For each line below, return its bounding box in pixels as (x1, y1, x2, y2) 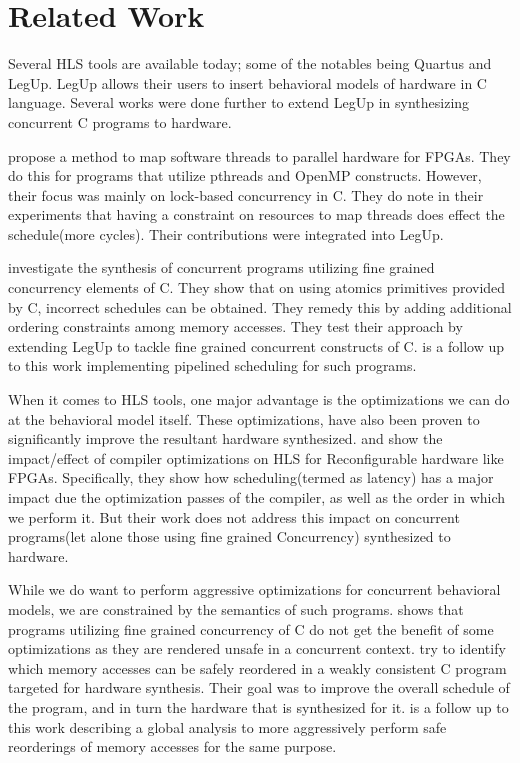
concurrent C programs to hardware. (8, 111, 232, 132)
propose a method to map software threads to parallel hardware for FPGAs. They (8, 145, 511, 166)
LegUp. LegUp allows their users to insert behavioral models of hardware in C (8, 72, 487, 93)
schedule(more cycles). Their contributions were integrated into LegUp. (8, 223, 444, 244)
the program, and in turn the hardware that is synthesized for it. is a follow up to (8, 696, 509, 717)
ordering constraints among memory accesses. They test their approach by (8, 316, 463, 337)
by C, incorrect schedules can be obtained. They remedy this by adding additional (8, 296, 512, 317)
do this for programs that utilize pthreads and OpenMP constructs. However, (8, 165, 482, 186)
